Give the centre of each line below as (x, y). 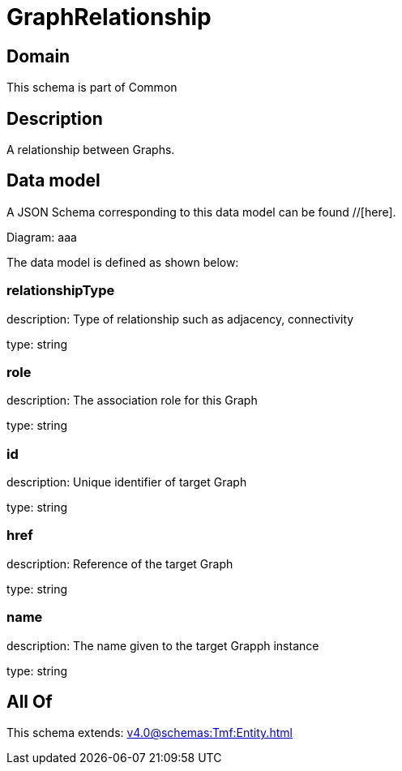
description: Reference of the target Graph (120, 563)
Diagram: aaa (42, 237)
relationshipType (61, 291)
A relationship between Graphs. (91, 150)
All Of (30, 702)
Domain (38, 56)
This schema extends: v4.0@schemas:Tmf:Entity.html (150, 733)
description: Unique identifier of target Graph (127, 482)
